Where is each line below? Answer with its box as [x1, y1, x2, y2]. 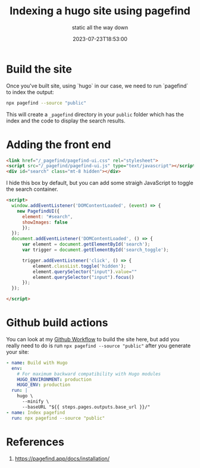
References [6, 435, 64, 448]
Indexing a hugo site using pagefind [10, 4, 190, 18]
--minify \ [21, 398, 49, 405]
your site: [6, 348, 29, 355]
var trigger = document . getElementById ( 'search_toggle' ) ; [21, 247, 169, 253]
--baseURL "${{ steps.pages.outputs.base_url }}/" [21, 404, 151, 410]
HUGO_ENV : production [17, 382, 70, 388]
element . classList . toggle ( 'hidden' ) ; [32, 263, 127, 269]
